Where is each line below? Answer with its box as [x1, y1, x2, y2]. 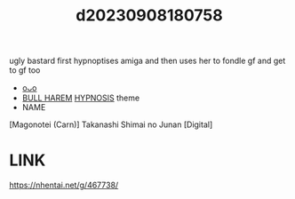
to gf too [9, 65, 41, 76]
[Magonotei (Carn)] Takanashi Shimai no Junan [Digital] [9, 119, 213, 130]
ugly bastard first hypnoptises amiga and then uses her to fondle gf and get [9, 55, 286, 67]
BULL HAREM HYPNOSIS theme [21, 92, 140, 103]
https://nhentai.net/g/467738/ [9, 179, 119, 191]
